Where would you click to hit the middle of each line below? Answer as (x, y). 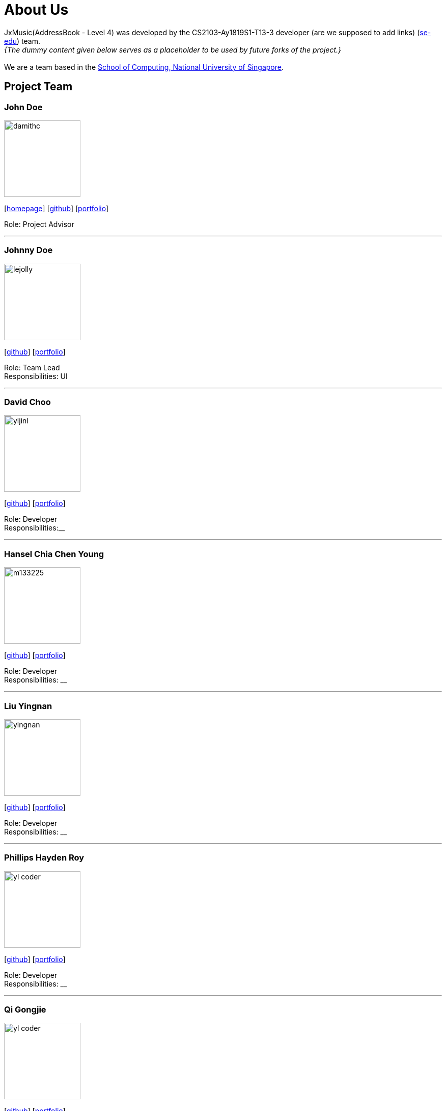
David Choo (27, 402)
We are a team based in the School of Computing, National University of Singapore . (144, 67)
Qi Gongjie (25, 1010)
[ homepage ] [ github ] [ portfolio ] (57, 208)
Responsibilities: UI (36, 376)
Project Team (38, 87)
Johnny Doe (29, 250)
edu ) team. (22, 41)
